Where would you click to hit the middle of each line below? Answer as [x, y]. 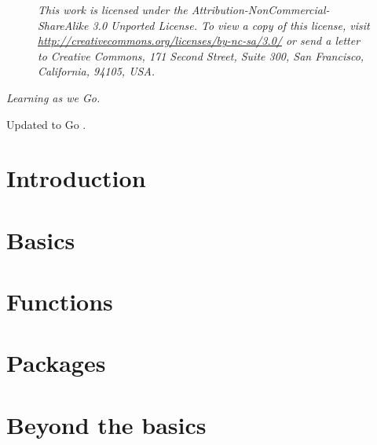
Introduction [76, 178]
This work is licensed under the [113, 9]
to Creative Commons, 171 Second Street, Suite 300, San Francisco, [201, 55]
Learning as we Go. [53, 97]
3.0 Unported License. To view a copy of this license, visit [231, 25]
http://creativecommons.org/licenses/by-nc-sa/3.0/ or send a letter [199, 40]
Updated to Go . [46, 124]
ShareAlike [63, 25]
